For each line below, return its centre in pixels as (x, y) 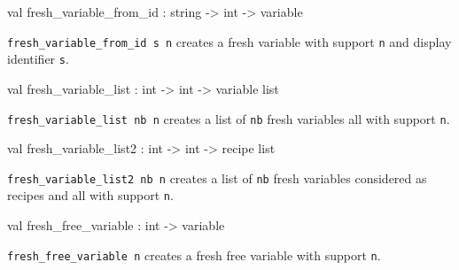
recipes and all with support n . (90, 195)
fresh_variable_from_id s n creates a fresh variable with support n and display (229, 41)
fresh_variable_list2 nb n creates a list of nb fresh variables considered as (217, 177)
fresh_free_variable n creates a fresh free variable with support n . (194, 255)
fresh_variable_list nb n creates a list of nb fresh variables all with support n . (229, 118)
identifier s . (38, 59)
